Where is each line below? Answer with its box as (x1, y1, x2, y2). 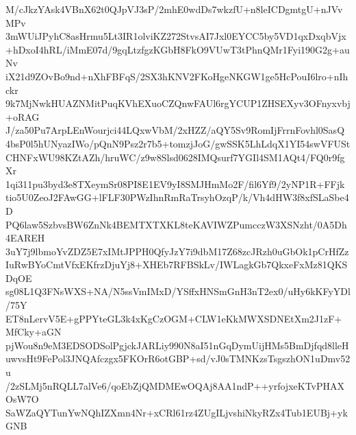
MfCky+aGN (5, 325, 62, 339)
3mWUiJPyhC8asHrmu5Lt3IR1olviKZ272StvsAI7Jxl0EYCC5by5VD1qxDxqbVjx (5, 29, 346, 43)
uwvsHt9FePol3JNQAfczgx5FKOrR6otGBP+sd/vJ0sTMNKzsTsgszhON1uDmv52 (5, 351, 351, 366)
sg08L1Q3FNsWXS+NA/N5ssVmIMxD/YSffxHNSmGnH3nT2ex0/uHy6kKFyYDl (5, 284, 351, 298)
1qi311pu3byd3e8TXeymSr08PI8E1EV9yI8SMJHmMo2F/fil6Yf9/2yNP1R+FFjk (5, 176, 345, 191)
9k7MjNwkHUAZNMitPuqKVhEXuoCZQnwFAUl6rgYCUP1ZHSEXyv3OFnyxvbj (5, 96, 351, 110)
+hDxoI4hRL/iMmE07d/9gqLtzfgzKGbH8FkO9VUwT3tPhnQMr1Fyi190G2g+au (5, 42, 350, 56)
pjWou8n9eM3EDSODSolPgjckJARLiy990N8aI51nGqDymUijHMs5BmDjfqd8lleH (5, 338, 349, 352)
